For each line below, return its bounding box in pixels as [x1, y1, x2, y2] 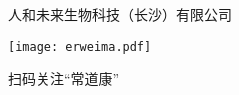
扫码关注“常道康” [8, 68, 120, 89]
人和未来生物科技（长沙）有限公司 [8, 4, 232, 24]
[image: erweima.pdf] [8, 39, 152, 54]
